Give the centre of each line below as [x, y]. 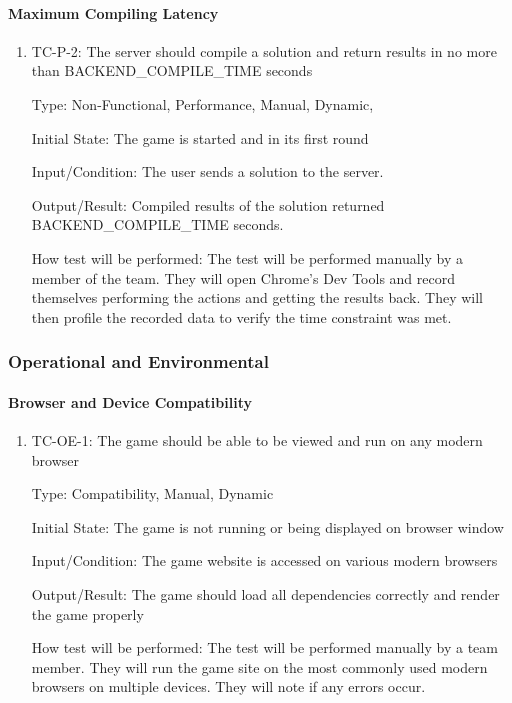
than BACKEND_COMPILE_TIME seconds [172, 70]
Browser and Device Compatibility [130, 401]
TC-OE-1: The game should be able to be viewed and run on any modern [257, 439]
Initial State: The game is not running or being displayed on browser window [267, 526]
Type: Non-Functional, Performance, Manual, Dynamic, [202, 103]
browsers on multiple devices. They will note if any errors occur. [228, 686]
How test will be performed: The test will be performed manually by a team [264, 647]
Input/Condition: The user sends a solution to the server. [207, 171]
